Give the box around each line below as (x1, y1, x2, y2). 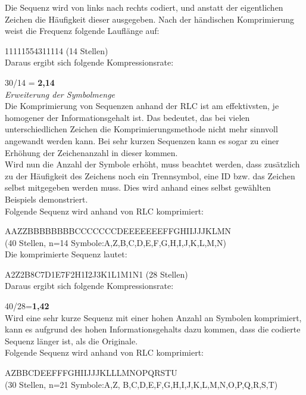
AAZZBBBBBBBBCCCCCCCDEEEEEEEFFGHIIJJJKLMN (5, 225, 232, 237)
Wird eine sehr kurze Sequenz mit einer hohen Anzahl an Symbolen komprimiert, (5, 311, 302, 324)
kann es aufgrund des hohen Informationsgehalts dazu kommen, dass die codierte (5, 323, 301, 335)
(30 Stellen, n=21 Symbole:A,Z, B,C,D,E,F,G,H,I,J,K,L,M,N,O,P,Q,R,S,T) (5, 378, 278, 390)
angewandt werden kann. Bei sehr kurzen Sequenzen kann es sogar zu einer (5, 134, 279, 147)
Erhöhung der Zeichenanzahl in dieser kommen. (5, 146, 178, 158)
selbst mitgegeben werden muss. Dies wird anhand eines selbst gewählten (5, 181, 271, 194)
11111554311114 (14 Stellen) (5, 44, 108, 57)
